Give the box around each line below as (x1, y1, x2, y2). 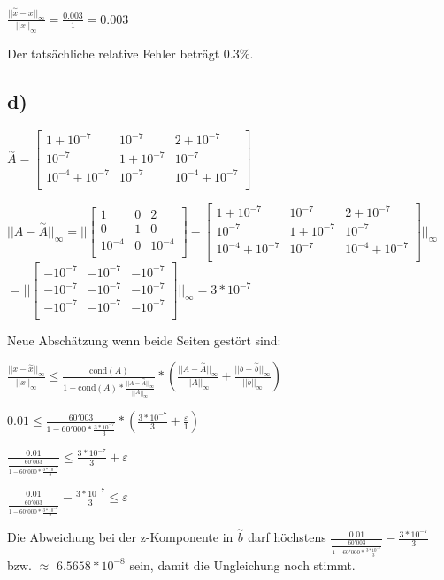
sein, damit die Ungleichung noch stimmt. (129, 555, 356, 574)
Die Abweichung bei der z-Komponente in (7, 528, 233, 546)
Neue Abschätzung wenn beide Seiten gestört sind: (7, 330, 281, 349)
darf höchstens (248, 528, 326, 546)
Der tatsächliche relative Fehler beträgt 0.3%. (7, 44, 254, 63)
